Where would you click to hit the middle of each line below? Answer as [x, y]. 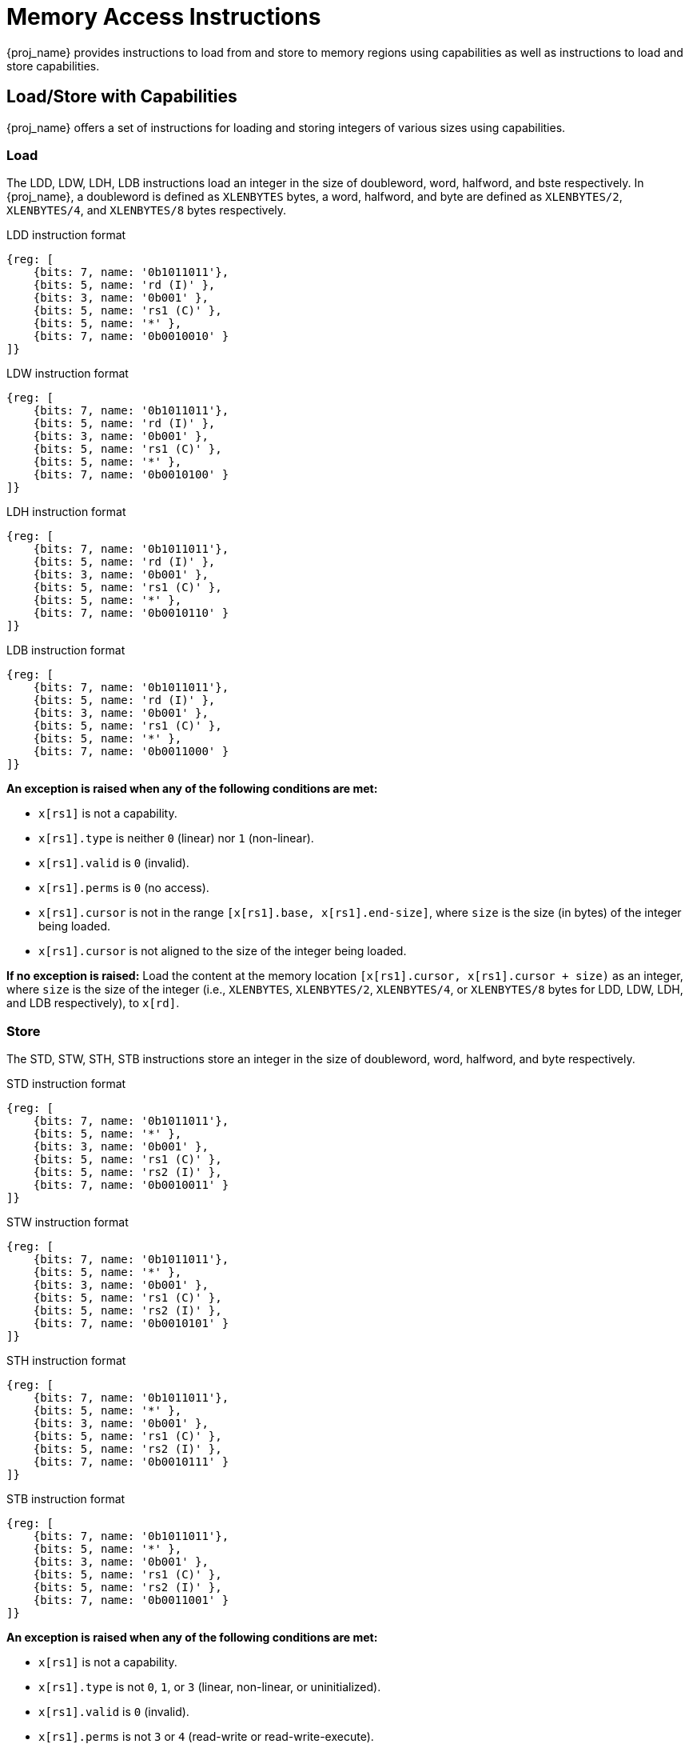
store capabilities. [53, 66]
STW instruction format [68, 1222]
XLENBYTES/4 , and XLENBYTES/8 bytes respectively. [147, 210]
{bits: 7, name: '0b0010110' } [131, 613]
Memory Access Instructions [164, 17]
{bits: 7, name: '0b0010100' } [131, 475]
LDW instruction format [68, 374]
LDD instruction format [66, 235]
